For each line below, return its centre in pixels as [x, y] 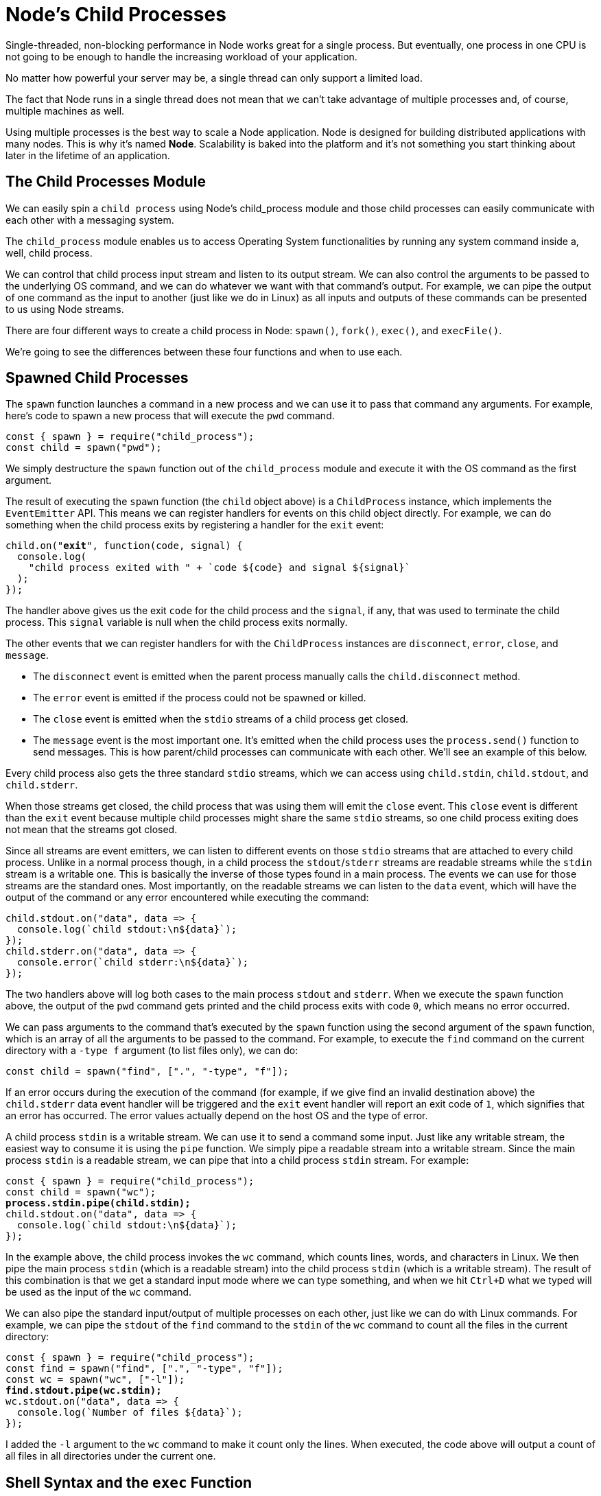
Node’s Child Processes [116, 14]
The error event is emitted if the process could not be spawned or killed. [200, 698]
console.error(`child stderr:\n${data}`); [133, 962]
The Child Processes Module [106, 182]
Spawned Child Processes [97, 378]
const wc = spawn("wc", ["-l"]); [95, 1380]
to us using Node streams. [65, 309]
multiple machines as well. [65, 110]
